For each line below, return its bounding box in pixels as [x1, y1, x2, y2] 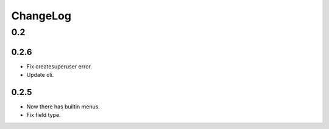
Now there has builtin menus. [26, 103, 101, 110]
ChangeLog [11, 9, 71, 22]
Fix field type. [26, 111, 61, 119]
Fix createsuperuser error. [26, 62, 93, 70]
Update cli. [26, 71, 54, 79]
